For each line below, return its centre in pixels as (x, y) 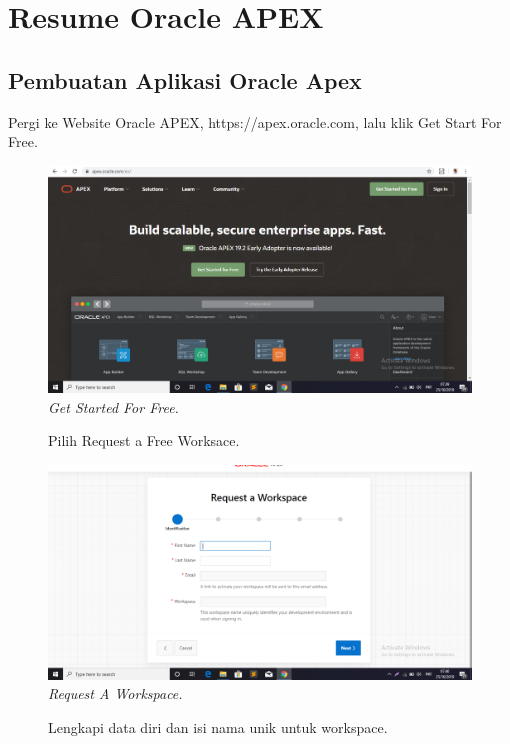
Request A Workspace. (115, 693)
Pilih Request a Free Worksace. (144, 440)
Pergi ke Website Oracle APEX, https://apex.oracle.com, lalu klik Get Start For (255, 121)
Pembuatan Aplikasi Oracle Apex (185, 79)
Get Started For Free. (113, 406)
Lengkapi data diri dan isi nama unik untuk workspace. (218, 726)
